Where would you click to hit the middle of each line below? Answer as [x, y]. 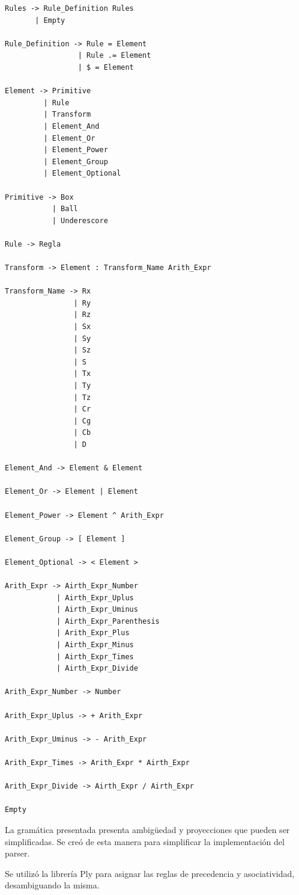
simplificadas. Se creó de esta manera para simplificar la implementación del [145, 841]
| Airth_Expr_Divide [97, 669]
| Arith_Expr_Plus [93, 633]
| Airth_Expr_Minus [95, 645]
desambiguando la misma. [52, 885]
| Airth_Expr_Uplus [95, 598]
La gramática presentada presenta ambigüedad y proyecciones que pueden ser [147, 829]
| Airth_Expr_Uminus [97, 610]
